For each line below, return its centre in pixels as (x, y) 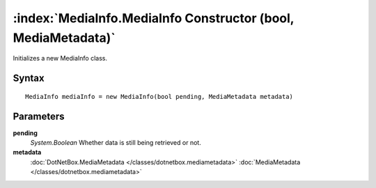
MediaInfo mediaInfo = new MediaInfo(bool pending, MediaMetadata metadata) (159, 96)
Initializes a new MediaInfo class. (60, 58)
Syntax (29, 78)
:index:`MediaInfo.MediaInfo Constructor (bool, (154, 18)
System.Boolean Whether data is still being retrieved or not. (116, 143)
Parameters (39, 116)
